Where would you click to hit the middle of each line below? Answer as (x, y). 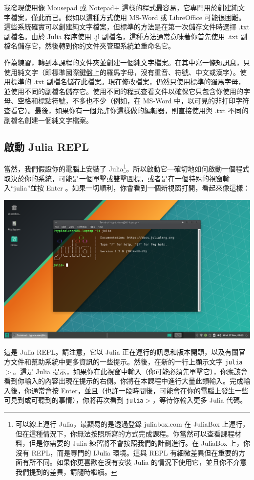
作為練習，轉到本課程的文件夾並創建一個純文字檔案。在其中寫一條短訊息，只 (127, 62)
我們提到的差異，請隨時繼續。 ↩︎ (66, 472)
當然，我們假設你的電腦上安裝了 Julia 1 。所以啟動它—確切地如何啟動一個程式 (127, 168)
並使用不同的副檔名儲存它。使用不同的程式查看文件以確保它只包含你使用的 (124, 91)
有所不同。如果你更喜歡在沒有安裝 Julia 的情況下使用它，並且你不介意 (134, 462)
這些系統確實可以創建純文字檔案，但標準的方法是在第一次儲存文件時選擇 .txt (127, 27)
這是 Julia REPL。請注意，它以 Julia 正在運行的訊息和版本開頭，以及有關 (121, 352)
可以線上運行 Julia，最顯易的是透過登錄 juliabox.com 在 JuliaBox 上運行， (132, 424)
